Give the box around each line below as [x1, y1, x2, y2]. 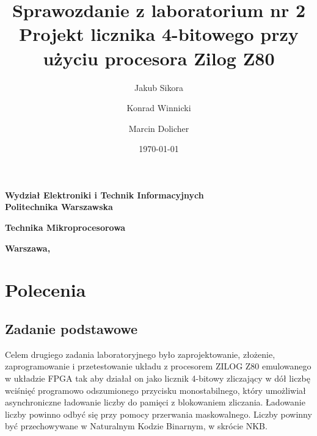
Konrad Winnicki [126, 101, 191, 114]
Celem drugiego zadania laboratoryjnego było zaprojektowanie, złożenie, [5, 347, 275, 360]
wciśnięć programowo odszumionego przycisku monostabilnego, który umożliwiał [5, 383, 306, 396]
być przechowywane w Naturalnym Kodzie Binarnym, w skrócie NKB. [5, 420, 268, 432]
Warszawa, [5, 241, 51, 254]
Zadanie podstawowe [5, 319, 138, 338]
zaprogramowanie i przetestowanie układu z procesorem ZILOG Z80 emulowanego [5, 360, 312, 372]
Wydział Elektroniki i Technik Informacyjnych [5, 188, 204, 201]
